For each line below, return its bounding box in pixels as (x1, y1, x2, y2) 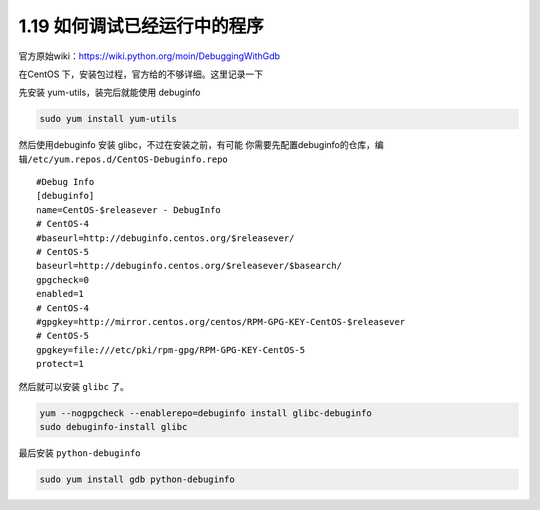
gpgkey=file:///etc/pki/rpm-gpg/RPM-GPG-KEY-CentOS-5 (36, 344, 305, 355)
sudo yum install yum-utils (39, 113, 177, 125)
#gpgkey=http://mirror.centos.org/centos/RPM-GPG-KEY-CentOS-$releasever (36, 316, 406, 327)
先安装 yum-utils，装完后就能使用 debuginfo (18, 86, 201, 99)
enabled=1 (36, 288, 84, 300)
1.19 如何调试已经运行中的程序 (18, 15, 264, 37)
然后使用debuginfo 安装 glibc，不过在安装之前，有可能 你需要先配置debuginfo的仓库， (18, 139, 375, 151)
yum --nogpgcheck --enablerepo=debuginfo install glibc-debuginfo (39, 407, 372, 419)
